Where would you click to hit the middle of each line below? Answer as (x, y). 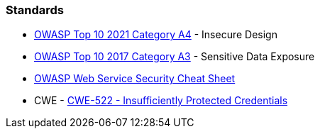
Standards (35, 10)
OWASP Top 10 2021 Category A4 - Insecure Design (156, 35)
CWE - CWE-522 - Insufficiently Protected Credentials (161, 101)
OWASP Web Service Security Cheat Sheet (135, 79)
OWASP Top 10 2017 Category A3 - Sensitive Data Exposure (175, 57)
